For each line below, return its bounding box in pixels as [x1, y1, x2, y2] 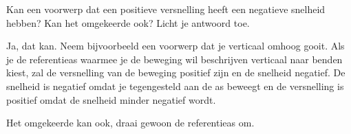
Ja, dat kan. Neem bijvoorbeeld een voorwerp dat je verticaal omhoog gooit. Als [6, 38, 345, 53]
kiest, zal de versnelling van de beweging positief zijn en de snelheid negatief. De [6, 65, 345, 80]
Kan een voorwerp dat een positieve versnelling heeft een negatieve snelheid [6, 2, 326, 16]
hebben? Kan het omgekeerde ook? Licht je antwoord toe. [6, 15, 250, 30]
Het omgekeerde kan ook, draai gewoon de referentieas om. [6, 115, 255, 130]
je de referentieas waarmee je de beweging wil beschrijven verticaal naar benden [6, 52, 343, 66]
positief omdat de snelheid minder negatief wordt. [6, 92, 216, 107]
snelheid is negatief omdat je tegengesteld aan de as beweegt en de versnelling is [6, 78, 344, 93]
